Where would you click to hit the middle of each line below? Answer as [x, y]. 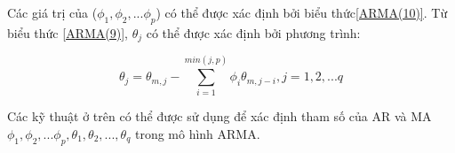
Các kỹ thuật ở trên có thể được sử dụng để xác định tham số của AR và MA [220, 116]
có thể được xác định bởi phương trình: [253, 32]
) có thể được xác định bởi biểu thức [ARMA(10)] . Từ [302, 12]
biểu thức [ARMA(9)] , [68, 32]
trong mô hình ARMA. [197, 133]
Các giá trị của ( [52, 12]
